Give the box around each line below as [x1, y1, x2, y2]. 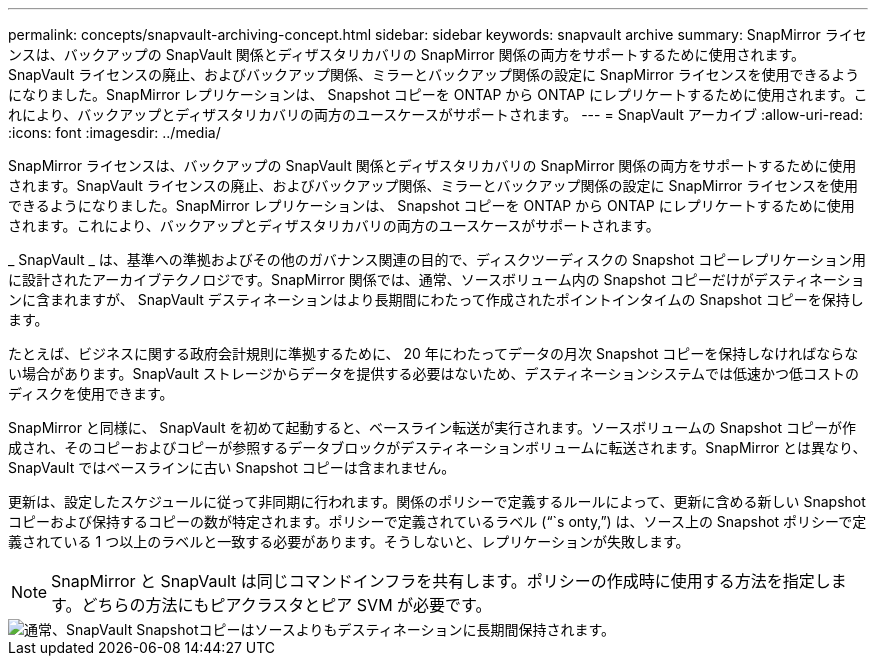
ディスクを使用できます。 [8, 385, 174, 402]
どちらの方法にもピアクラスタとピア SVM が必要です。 [81, 595, 492, 615]
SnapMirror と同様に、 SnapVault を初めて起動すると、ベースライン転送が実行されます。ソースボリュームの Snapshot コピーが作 [8, 419, 856, 436]
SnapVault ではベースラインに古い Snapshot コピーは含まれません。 [8, 459, 456, 476]
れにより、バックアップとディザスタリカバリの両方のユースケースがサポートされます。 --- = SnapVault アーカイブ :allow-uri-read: [8, 106, 863, 123]
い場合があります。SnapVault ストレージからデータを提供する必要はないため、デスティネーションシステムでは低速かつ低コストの [8, 365, 859, 382]
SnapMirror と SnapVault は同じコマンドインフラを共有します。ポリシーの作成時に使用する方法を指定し [51, 571, 831, 591]
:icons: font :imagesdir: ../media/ [8, 124, 221, 141]
